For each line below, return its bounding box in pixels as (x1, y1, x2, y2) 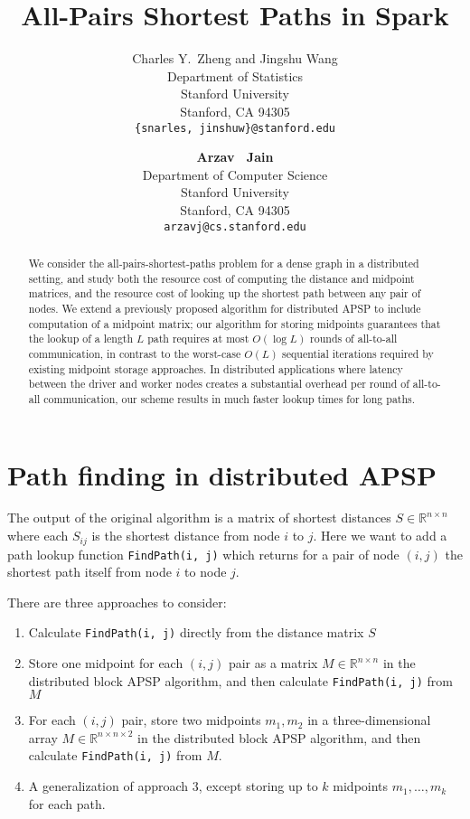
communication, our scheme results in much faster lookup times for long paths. (43, 391, 416, 406)
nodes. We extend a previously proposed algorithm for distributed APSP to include (28, 300, 421, 315)
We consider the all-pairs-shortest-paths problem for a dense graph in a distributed (28, 255, 419, 270)
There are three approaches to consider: (7, 592, 227, 611)
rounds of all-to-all (310, 331, 398, 346)
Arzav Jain (196, 147, 274, 166)
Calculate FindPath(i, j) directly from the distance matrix (28, 623, 364, 642)
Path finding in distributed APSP (7, 456, 437, 493)
